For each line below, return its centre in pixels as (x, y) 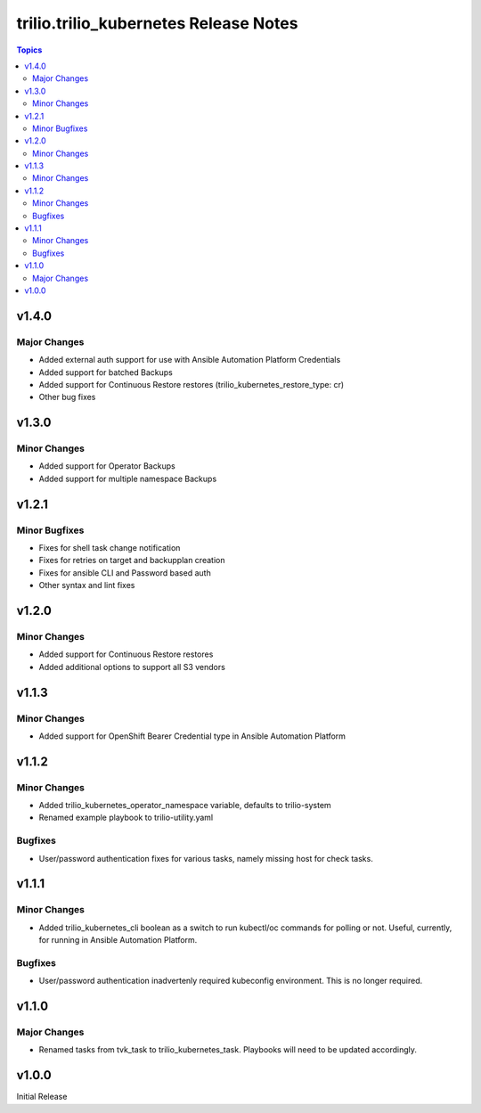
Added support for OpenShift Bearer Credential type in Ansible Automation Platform (192, 736)
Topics (29, 50)
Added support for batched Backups (106, 372)
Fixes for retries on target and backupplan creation (132, 561)
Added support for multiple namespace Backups (128, 479)
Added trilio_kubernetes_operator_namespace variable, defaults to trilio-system (185, 806)
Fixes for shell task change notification (110, 548)
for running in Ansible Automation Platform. (118, 940)
